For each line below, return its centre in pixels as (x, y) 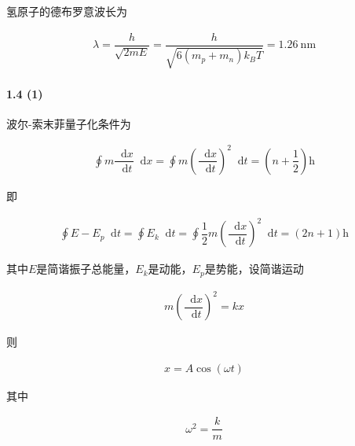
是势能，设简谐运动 (254, 269)
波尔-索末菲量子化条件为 (69, 123)
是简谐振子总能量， (86, 269)
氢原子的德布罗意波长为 (67, 11)
